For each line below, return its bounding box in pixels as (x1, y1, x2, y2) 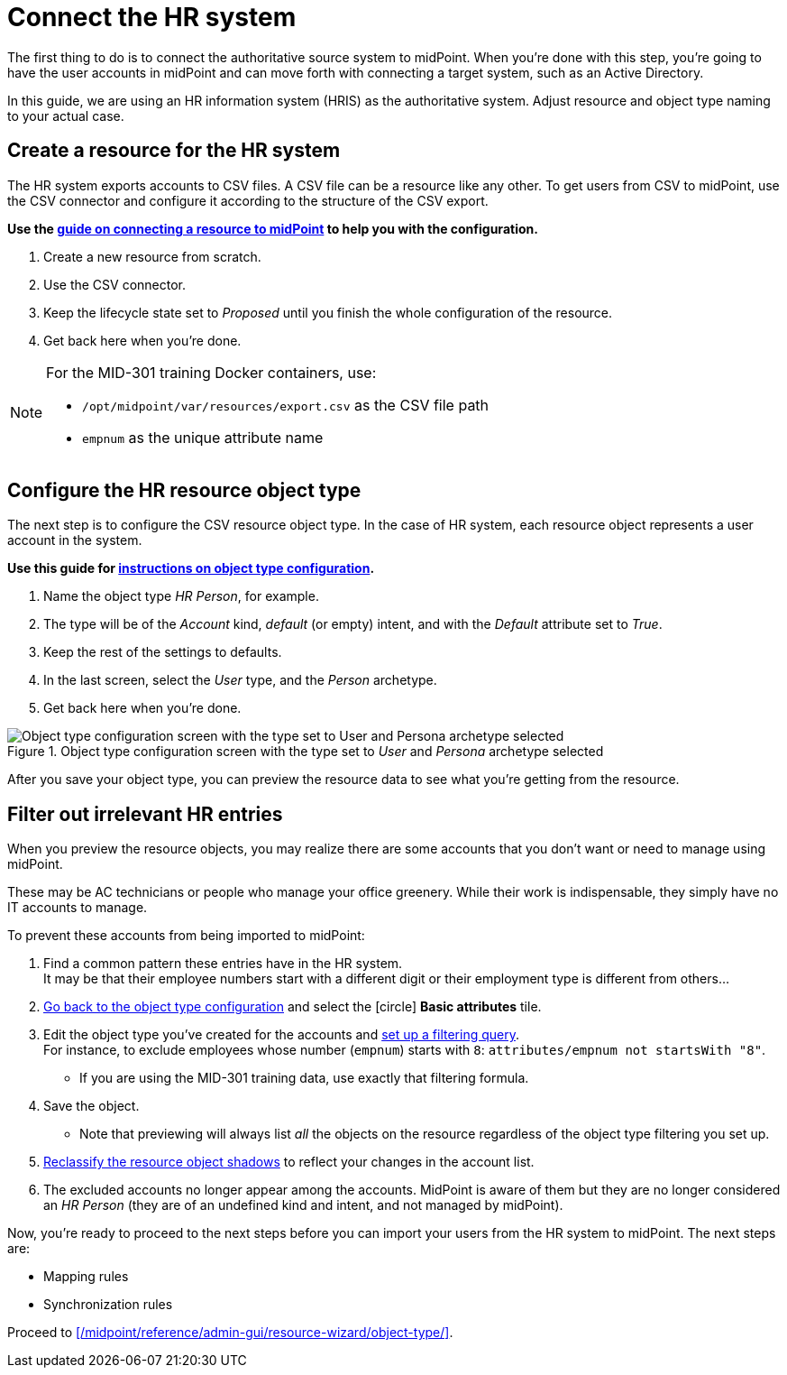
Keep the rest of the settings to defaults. (43, 644, 282, 660)
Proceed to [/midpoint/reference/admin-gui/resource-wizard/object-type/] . (7, 1324, 453, 1341)
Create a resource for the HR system (7, 139, 341, 162)
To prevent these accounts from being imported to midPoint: (7, 927, 365, 944)
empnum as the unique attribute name (82, 428, 324, 447)
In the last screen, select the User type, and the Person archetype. (43, 672, 437, 688)
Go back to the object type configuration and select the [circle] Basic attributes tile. (43, 999, 542, 1015)
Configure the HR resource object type (7, 479, 361, 503)
